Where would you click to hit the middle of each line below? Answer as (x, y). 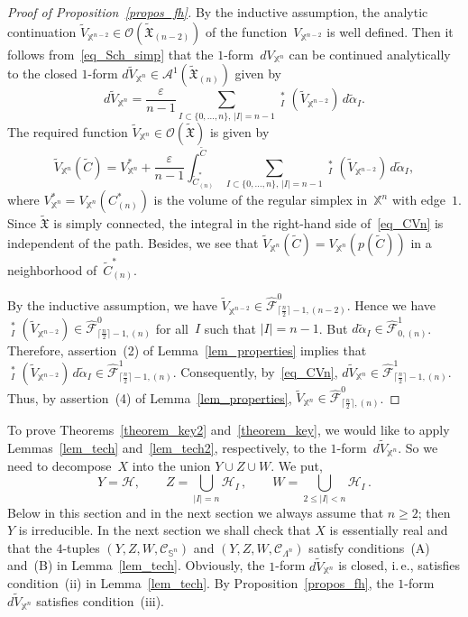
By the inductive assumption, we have (112, 304)
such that (230, 328)
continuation (42, 31)
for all (172, 328)
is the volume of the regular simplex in (261, 200)
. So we (418, 448)
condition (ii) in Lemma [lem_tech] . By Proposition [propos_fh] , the (201, 583)
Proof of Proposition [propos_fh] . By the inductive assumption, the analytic (218, 12)
